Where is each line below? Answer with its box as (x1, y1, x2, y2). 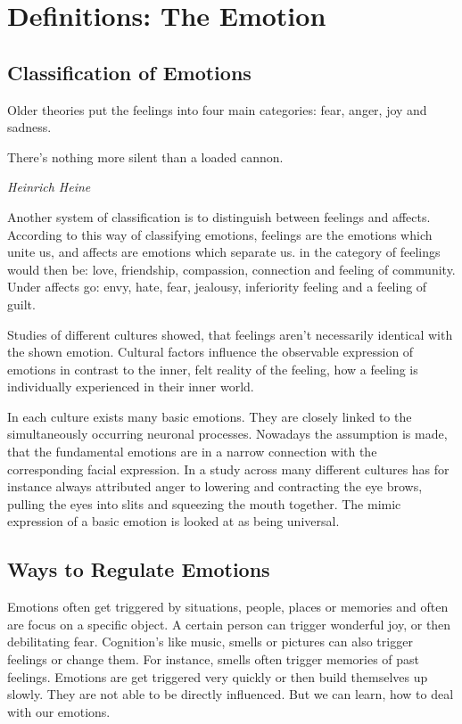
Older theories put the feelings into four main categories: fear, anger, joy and (7, 100, 427, 119)
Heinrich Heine (7, 177, 91, 196)
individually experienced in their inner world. (7, 377, 254, 396)
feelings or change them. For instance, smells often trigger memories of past (7, 650, 420, 669)
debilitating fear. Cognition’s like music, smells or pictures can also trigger (7, 632, 413, 651)
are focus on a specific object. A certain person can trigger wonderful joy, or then (7, 614, 451, 633)
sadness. (7, 118, 52, 136)
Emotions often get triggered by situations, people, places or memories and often (7, 597, 449, 616)
